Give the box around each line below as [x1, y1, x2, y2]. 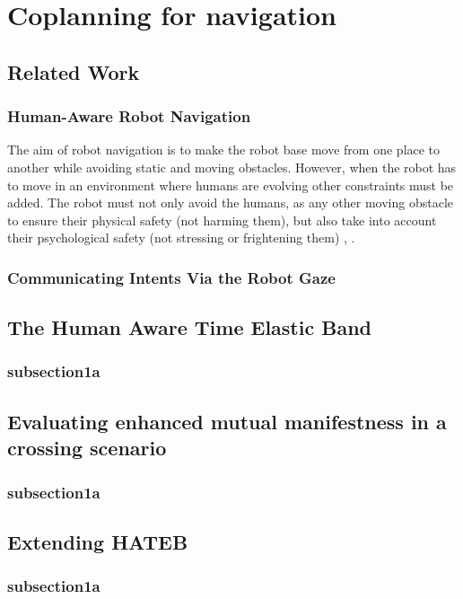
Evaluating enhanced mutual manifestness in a [7, 407, 447, 435]
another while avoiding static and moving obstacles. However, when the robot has [7, 157, 457, 176]
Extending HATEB [7, 527, 188, 555]
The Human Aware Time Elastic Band [7, 313, 371, 341]
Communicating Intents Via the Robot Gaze [7, 266, 336, 288]
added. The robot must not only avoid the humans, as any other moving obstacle [7, 193, 453, 212]
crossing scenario [7, 434, 167, 462]
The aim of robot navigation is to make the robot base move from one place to [7, 140, 441, 159]
